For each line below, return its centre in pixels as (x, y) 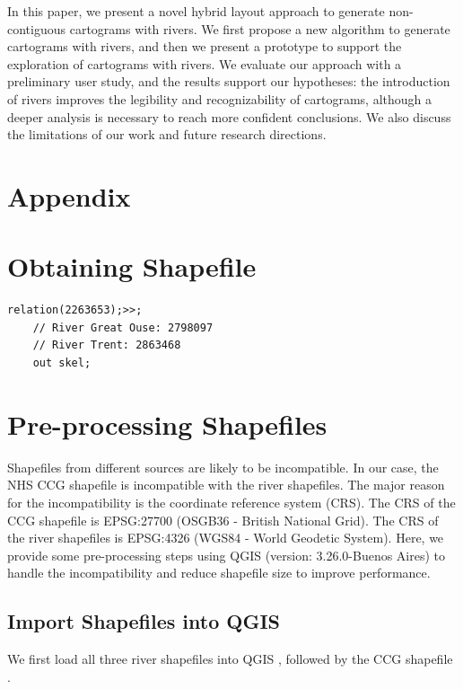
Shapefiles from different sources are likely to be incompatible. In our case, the (223, 467)
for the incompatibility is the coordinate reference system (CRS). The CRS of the (231, 502)
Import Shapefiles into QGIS (144, 621)
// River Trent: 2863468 (107, 345)
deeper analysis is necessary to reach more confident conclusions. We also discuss (229, 116)
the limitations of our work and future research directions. (167, 134)
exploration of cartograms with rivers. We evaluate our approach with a (205, 63)
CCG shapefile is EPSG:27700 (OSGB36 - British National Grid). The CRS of (223, 520)
